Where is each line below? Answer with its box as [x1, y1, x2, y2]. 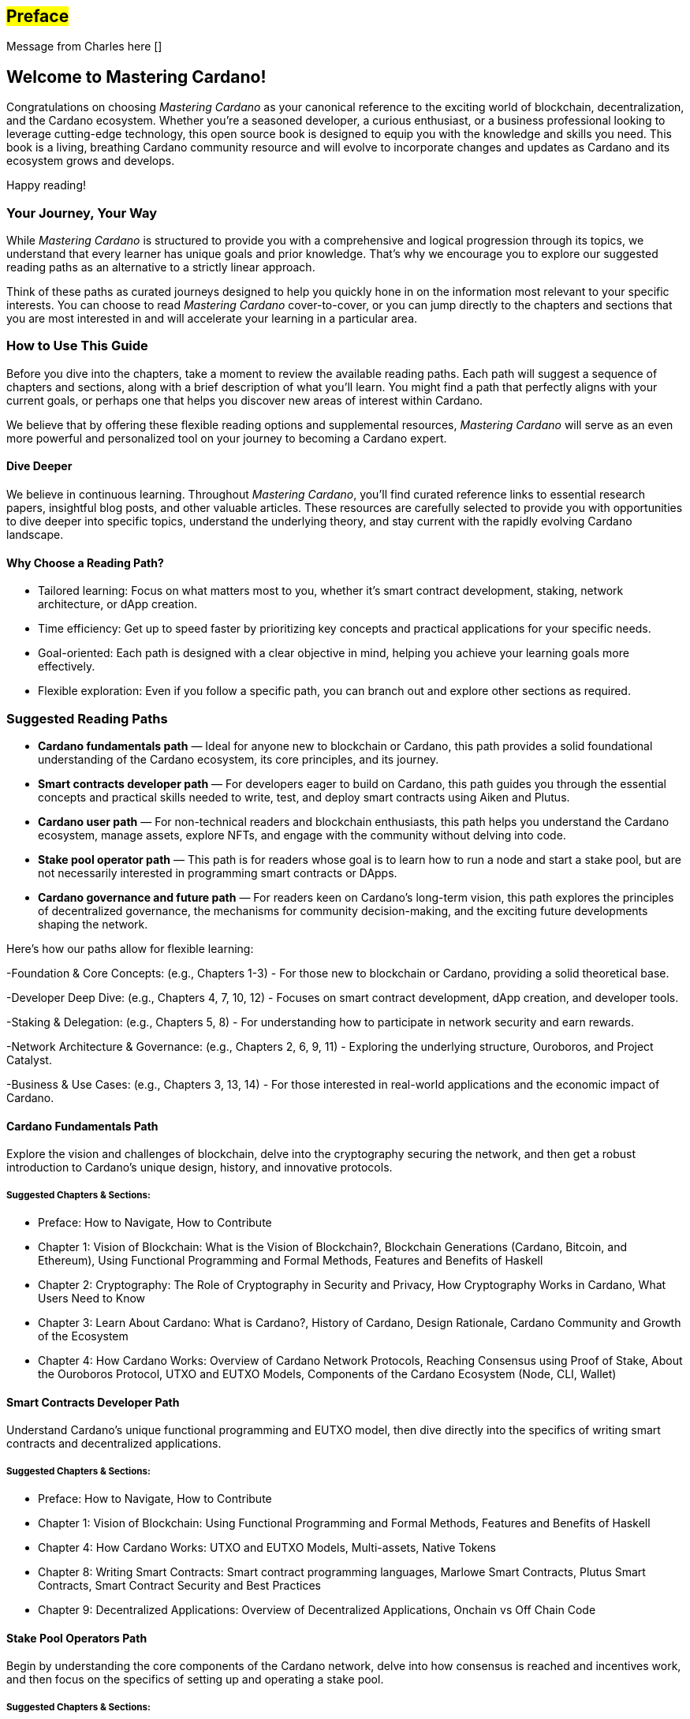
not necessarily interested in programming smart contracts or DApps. [38, 865, 397, 880]
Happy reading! [6, 178, 86, 192]
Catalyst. [6, 1052, 52, 1067]
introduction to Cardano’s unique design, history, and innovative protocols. [6, 1160, 393, 1175]
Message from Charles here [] [6, 39, 162, 54]
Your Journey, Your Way [6, 204, 158, 221]
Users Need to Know [38, 1291, 146, 1305]
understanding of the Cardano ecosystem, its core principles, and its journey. [38, 752, 439, 766]
